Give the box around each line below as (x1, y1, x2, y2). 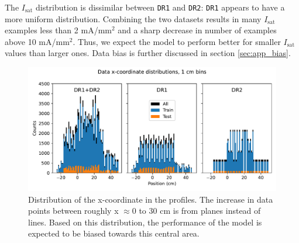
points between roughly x (28, 204, 119, 217)
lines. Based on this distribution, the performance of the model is (28, 216, 262, 228)
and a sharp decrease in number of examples (118, 24, 277, 36)
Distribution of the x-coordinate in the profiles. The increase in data (28, 193, 273, 205)
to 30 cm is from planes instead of (139, 204, 261, 217)
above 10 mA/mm (5, 35, 70, 47)
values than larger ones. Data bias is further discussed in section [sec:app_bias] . (5, 47, 291, 59)
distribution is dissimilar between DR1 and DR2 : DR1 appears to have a (35, 1, 285, 13)
